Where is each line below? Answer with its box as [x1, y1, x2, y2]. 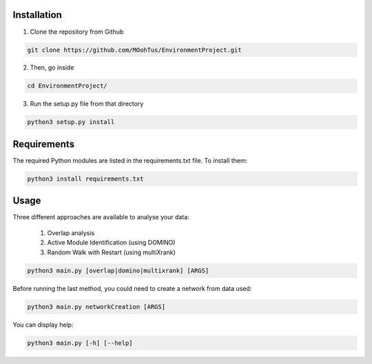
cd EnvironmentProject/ [27, 82, 108, 90]
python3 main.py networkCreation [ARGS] [27, 303, 165, 310]
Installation [12, 9, 62, 21]
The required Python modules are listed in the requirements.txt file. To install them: [12, 156, 248, 165]
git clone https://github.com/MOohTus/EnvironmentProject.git [27, 45, 242, 54]
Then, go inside [30, 63, 74, 72]
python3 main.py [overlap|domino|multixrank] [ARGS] [27, 266, 209, 274]
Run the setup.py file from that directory [30, 100, 144, 108]
